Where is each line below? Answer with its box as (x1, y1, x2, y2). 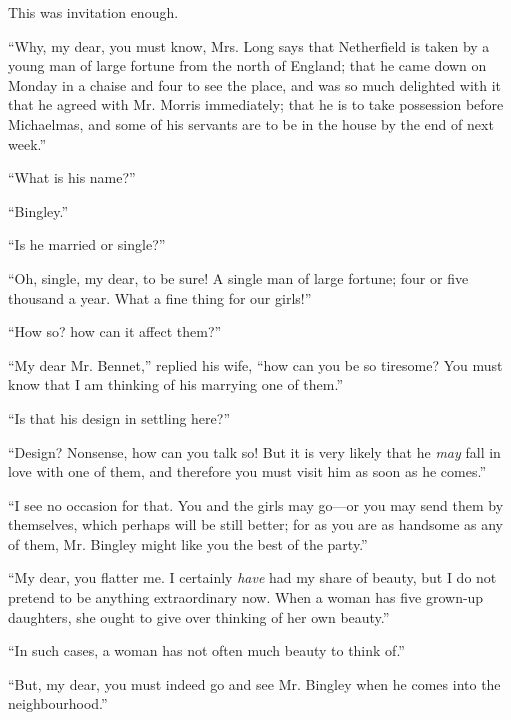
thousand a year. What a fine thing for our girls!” (8, 287, 312, 308)
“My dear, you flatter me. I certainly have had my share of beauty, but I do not (8, 567, 497, 588)
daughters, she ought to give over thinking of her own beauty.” (8, 606, 390, 627)
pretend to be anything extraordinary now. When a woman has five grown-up (8, 587, 484, 608)
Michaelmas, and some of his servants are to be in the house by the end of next (8, 113, 494, 134)
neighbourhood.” (8, 693, 108, 714)
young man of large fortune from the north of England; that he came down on (8, 55, 487, 76)
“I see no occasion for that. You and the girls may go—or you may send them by (8, 494, 504, 515)
